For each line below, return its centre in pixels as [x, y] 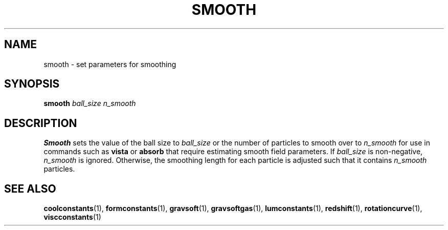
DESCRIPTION [41, 123]
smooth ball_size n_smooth [90, 103]
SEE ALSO [30, 189]
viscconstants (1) [72, 217]
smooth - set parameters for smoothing [110, 64]
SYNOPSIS [32, 84]
